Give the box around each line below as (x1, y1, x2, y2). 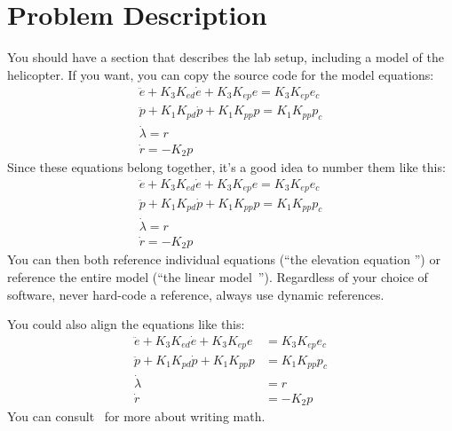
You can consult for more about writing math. (7, 407, 266, 426)
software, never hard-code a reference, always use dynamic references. (7, 285, 385, 303)
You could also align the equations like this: (7, 315, 245, 333)
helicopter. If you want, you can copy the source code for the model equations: (7, 65, 434, 83)
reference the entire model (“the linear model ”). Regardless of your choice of (7, 267, 428, 286)
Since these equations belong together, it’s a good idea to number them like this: (7, 158, 446, 176)
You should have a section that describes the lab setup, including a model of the (7, 48, 444, 67)
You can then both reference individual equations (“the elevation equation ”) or (7, 250, 440, 269)
